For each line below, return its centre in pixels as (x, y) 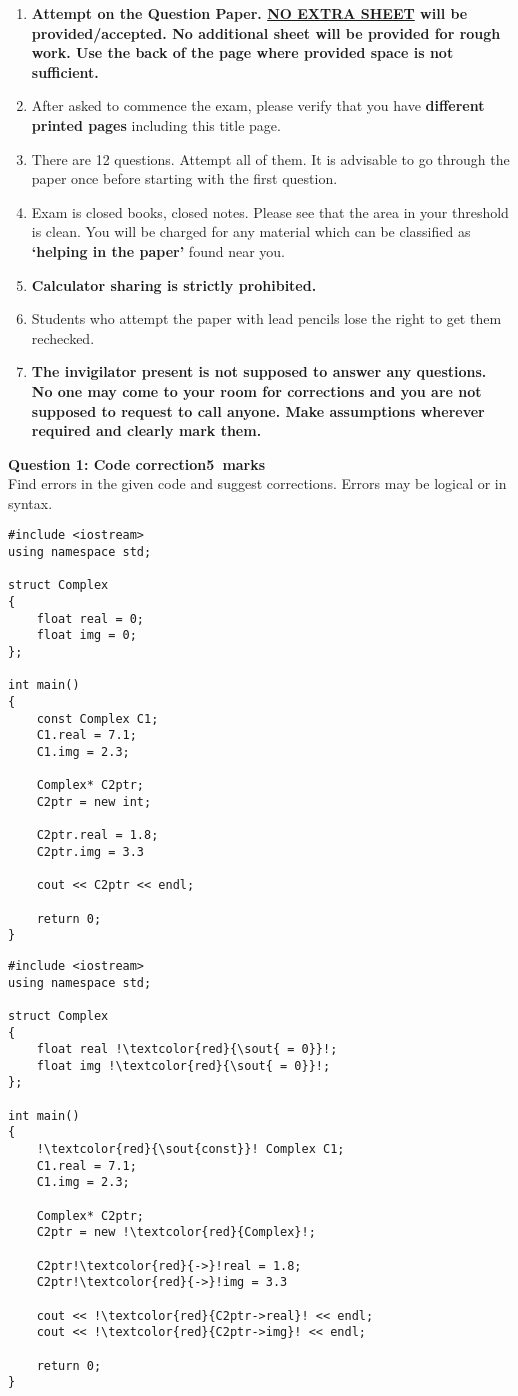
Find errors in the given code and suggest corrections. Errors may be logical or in (257, 483)
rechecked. (63, 337)
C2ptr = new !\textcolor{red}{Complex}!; (176, 1232)
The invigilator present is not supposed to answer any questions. (259, 371)
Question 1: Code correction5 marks (137, 463)
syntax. (30, 502)
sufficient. (65, 71)
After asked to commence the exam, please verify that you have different (258, 105)
